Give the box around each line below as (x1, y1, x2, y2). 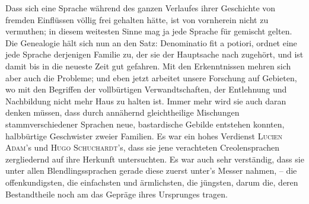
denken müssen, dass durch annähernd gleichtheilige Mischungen (5, 106, 240, 119)
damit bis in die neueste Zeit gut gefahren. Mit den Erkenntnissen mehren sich (5, 59, 291, 72)
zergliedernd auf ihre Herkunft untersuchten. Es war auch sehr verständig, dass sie (5, 152, 304, 165)
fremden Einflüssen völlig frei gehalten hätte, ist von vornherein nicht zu (5, 13, 269, 26)
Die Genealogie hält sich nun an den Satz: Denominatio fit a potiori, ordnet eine (5, 36, 297, 49)
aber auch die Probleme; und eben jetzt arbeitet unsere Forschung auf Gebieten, (5, 71, 297, 84)
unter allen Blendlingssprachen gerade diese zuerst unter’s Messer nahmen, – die (5, 164, 297, 177)
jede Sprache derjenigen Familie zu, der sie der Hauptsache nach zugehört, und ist (5, 48, 304, 60)
